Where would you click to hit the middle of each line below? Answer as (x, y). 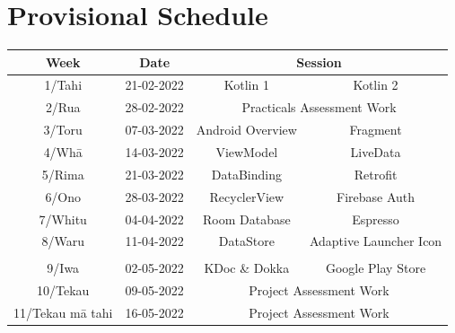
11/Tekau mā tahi (63, 313)
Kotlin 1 (246, 85)
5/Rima (63, 174)
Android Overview (246, 130)
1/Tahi (63, 85)
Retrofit (376, 174)
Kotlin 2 (376, 85)
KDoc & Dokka (247, 268)
